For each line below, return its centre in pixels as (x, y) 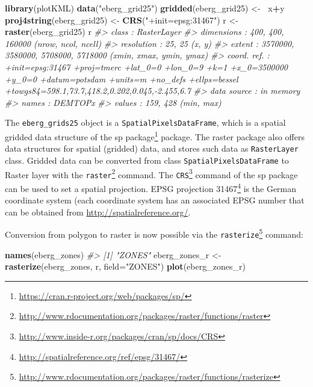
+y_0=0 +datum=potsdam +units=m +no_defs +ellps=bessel (122, 79)
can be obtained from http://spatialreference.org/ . (98, 212)
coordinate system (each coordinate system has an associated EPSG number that (155, 200)
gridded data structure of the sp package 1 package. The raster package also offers (155, 136)
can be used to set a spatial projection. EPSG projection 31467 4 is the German (151, 187)
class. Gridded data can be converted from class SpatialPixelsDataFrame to (147, 160)
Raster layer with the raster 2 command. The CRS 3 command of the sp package (151, 173)
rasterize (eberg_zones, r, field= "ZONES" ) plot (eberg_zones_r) (125, 266)
